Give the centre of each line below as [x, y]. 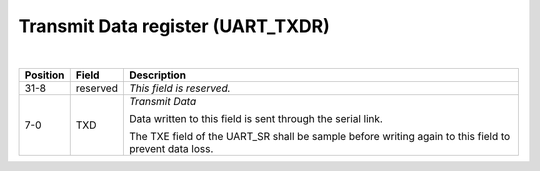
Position [44, 75]
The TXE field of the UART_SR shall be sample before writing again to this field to [319, 136]
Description [157, 75]
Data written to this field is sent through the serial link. [256, 118]
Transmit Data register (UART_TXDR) [174, 26]
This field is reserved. [179, 88]
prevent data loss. [171, 148]
